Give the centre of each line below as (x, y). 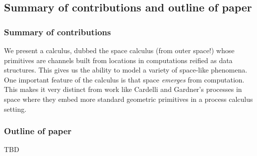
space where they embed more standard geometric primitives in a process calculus (128, 99)
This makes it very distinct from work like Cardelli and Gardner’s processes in (123, 89)
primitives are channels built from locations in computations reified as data (118, 60)
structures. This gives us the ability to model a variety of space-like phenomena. (126, 70)
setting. (15, 109)
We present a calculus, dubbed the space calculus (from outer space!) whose (119, 50)
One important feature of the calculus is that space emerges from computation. (124, 79)
